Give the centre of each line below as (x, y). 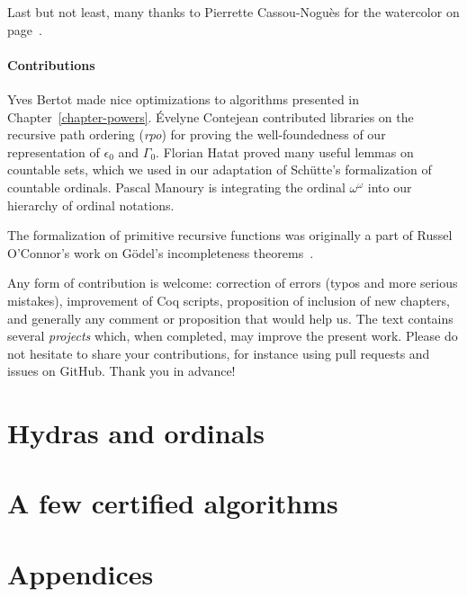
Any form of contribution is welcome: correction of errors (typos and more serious (233, 283)
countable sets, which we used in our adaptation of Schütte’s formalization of (220, 169)
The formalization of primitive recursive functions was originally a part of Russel (230, 235)
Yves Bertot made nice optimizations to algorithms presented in (184, 98)
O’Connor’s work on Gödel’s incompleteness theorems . (161, 252)
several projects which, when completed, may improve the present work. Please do (233, 336)
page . (25, 29)
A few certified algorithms (173, 503)
